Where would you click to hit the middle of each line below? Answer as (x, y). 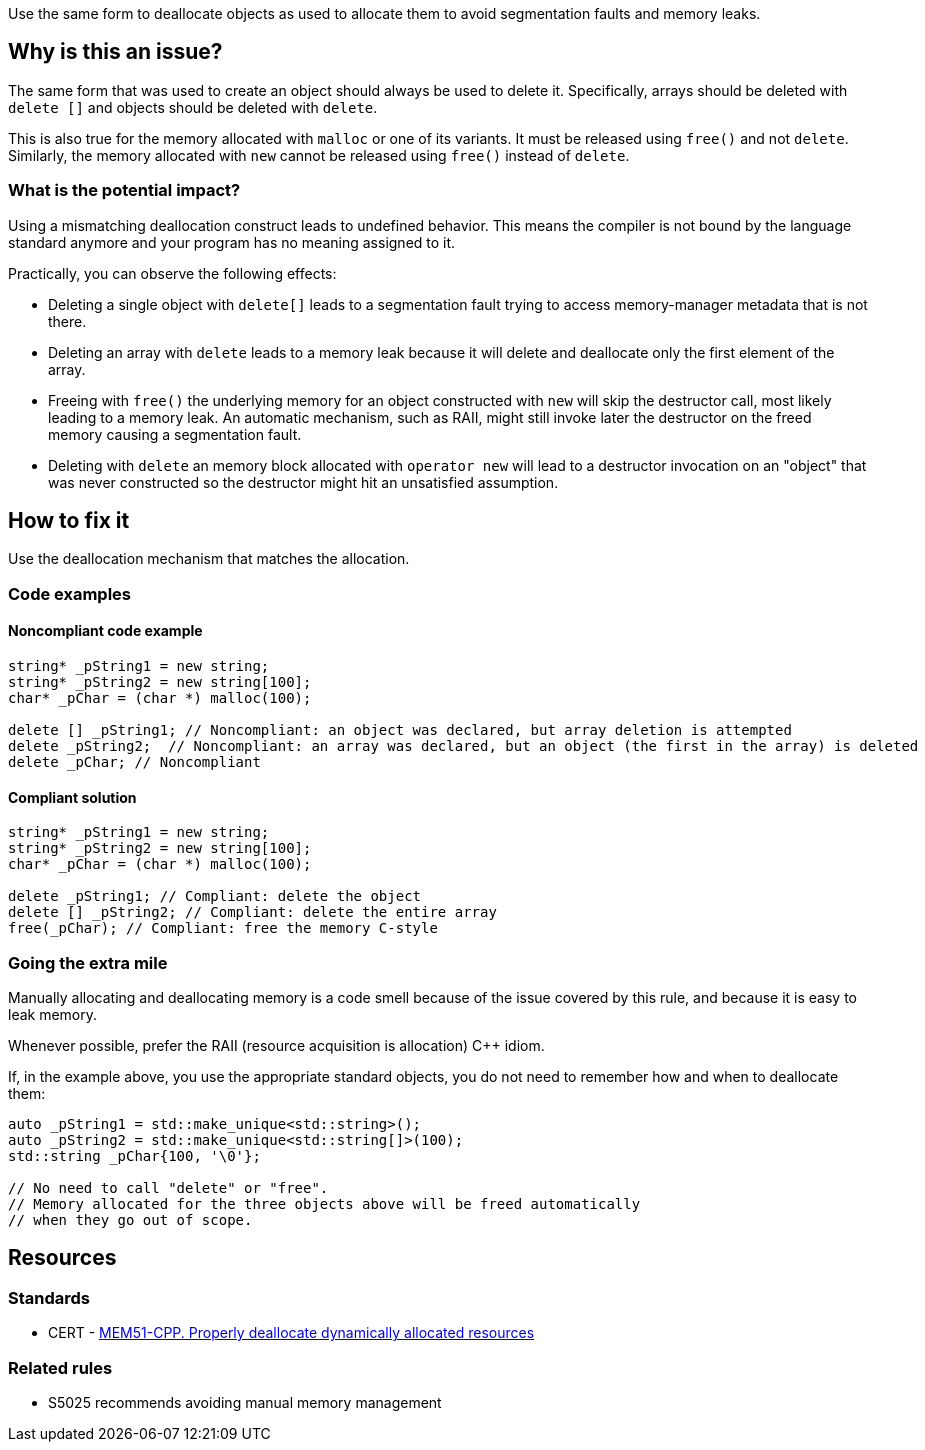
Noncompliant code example (105, 631)
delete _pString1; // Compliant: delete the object (215, 896)
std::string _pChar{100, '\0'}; (134, 1156)
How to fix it (69, 521)
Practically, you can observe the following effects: (172, 273)
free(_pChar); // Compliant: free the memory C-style (223, 928)
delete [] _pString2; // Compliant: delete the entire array (252, 912)
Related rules (60, 1367)
